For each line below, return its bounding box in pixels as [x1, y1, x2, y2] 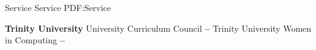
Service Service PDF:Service [5, 1, 111, 13]
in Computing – [5, 34, 65, 46]
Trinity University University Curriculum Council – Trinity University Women [5, 21, 312, 34]
